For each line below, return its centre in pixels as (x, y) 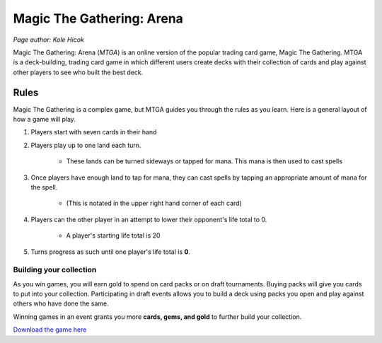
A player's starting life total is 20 (113, 236)
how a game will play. (44, 120)
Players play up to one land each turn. (86, 145)
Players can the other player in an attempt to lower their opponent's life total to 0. (149, 219)
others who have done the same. (61, 303)
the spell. (44, 187)
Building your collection (55, 270)
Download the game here (50, 330)
